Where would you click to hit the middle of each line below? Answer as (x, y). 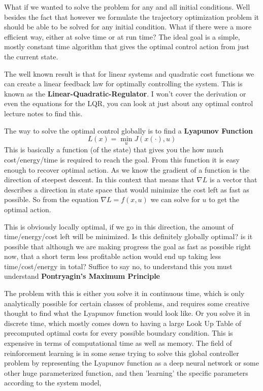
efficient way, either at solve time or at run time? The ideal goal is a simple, (122, 36)
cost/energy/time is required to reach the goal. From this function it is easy (122, 159)
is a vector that (234, 180)
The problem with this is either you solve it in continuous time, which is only (124, 293)
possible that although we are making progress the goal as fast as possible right (128, 246)
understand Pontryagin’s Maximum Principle (82, 276)
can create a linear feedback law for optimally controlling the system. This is (123, 84)
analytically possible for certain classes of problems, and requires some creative (127, 303)
